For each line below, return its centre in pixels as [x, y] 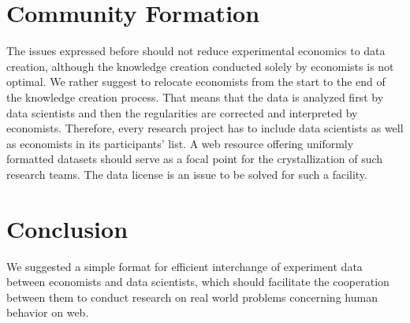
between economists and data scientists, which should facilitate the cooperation [198, 282]
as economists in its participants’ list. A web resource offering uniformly [180, 143]
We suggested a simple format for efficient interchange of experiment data [184, 266]
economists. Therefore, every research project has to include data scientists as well [205, 128]
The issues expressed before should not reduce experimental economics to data [196, 51]
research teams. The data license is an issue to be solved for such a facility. [187, 174]
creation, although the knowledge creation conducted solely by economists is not [200, 66]
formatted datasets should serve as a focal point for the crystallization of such [195, 159]
